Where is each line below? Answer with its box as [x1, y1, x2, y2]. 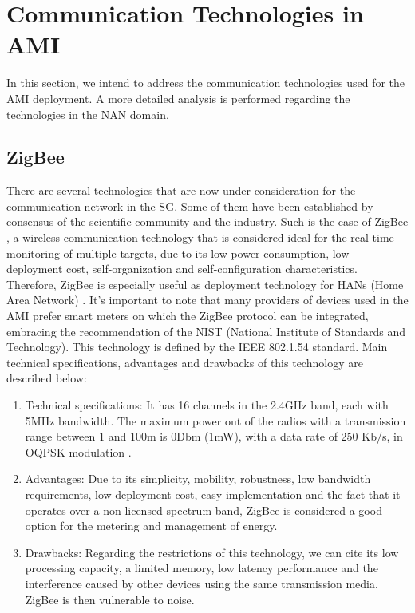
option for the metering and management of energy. [25, 517, 278, 534]
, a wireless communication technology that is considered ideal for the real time [6, 229, 394, 246]
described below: [6, 370, 87, 386]
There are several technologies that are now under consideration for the [6, 182, 356, 199]
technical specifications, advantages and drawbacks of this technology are [6, 354, 363, 370]
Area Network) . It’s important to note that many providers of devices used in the [6, 291, 409, 308]
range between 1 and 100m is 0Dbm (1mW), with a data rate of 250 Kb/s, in [25, 428, 403, 445]
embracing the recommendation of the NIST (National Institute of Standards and [6, 322, 406, 339]
